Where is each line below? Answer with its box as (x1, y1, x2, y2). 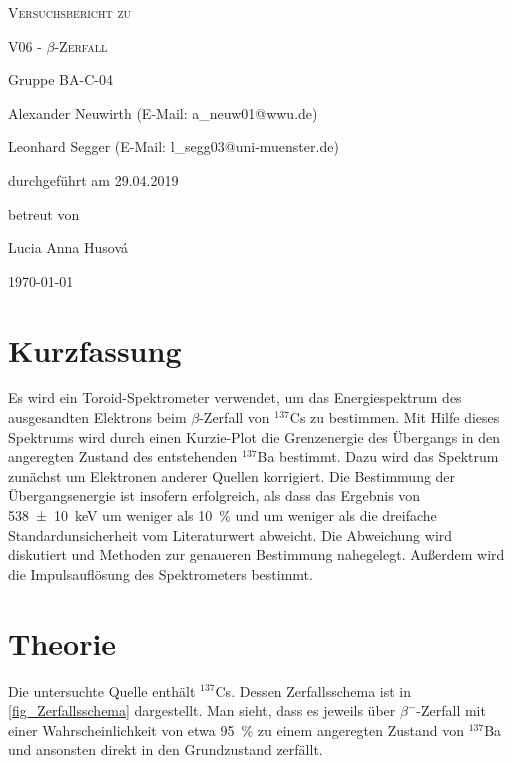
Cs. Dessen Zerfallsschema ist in (215, 680, 411, 701)
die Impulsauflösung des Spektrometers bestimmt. (8, 563, 313, 584)
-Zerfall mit (416, 700, 486, 721)
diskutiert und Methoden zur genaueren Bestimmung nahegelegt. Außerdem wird (8, 544, 505, 565)
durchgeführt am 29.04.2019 (8, 169, 179, 190)
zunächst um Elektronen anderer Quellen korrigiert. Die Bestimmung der (8, 465, 456, 486)
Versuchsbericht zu (8, 2, 132, 22)
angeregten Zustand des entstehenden (8, 446, 238, 467)
